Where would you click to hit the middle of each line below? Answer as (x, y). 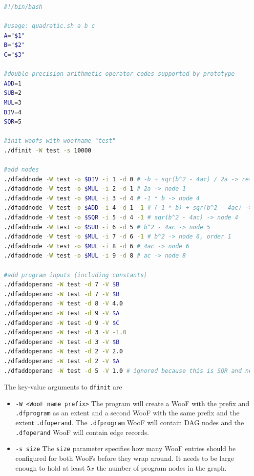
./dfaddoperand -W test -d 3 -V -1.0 (65, 333)
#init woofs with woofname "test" (60, 141)
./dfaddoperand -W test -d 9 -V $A (62, 313)
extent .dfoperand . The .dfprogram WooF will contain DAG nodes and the (130, 422)
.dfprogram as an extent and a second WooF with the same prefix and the (127, 413)
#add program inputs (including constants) (76, 275)
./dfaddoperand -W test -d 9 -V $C (62, 323)
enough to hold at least (50, 467)
